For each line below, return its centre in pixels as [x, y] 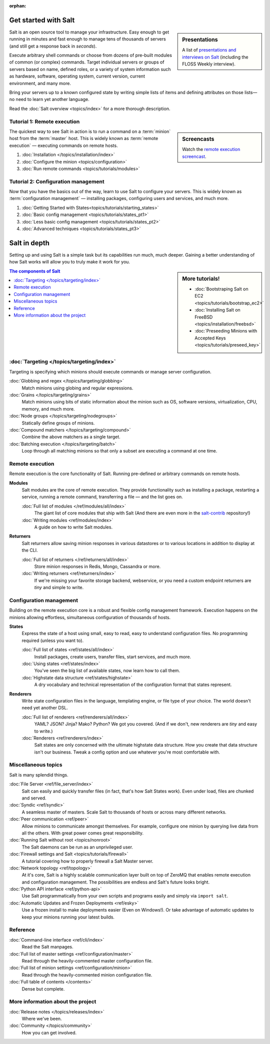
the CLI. [30, 550]
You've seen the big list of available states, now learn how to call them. [107, 670]
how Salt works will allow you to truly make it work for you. [69, 262]
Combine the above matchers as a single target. [71, 437]
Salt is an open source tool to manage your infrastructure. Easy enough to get [89, 32]
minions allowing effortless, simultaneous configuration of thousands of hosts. [90, 617]
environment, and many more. [40, 83]
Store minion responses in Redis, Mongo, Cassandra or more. [97, 566]
